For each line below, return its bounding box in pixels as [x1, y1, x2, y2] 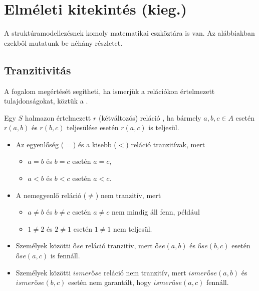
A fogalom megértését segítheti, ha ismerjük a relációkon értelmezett [4, 85, 215, 96]
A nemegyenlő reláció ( [16, 189, 87, 200]
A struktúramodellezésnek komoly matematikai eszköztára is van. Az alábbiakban [4, 28, 255, 38]
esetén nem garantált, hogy [68, 277, 151, 287]
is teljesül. [148, 122, 179, 133]
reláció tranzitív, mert [85, 240, 153, 251]
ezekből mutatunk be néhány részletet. [4, 37, 123, 48]
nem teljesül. [113, 223, 152, 234]
